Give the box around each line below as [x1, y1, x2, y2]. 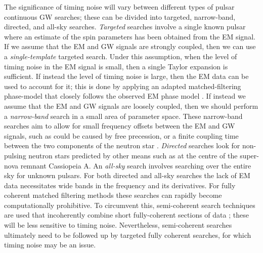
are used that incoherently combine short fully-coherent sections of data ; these [4, 209, 249, 220]
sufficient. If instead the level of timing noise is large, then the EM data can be [4, 71, 249, 81]
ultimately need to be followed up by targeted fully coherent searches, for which [4, 229, 251, 240]
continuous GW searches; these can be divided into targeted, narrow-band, [4, 11, 236, 22]
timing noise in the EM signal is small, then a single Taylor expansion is [4, 61, 228, 71]
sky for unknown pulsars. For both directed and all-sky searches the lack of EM [4, 170, 250, 181]
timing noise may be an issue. [4, 239, 96, 250]
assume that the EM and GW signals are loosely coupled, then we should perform [4, 100, 258, 111]
